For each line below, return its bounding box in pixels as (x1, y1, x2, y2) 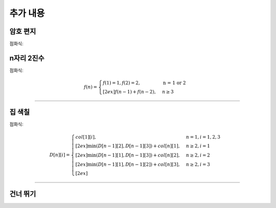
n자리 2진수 (9, 54, 44, 62)
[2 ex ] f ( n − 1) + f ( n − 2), (103, 89, 156, 95)
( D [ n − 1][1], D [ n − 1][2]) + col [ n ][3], (96, 161, 180, 167)
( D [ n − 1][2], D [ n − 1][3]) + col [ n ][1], (96, 143, 180, 149)
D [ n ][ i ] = (49, 152, 70, 158)
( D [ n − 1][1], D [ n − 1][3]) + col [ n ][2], (96, 152, 180, 158)
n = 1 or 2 (163, 80, 186, 86)
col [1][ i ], (75, 134, 97, 140)
